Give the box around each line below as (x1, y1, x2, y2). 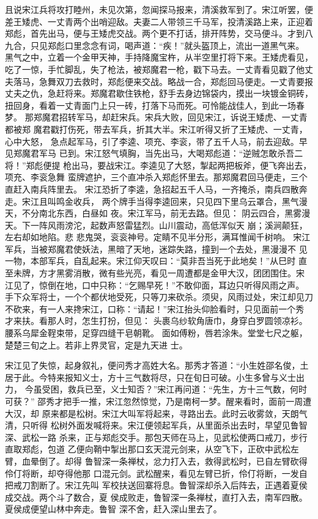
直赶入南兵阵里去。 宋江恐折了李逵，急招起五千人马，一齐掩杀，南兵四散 (5, 182, 299, 195)
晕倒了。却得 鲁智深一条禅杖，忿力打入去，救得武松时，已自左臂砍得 (30, 454, 308, 467)
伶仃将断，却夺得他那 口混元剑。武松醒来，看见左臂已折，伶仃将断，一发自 (5, 466, 308, 479)
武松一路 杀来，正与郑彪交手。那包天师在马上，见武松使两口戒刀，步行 (21, 430, 308, 443)
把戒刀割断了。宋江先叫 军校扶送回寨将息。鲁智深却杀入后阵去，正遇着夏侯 (5, 479, 308, 491)
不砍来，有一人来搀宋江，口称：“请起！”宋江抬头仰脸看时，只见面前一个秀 (5, 302, 305, 315)
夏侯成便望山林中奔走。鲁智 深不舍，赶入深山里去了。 (5, 502, 222, 515)
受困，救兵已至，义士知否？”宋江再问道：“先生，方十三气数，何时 (42, 383, 307, 396)
